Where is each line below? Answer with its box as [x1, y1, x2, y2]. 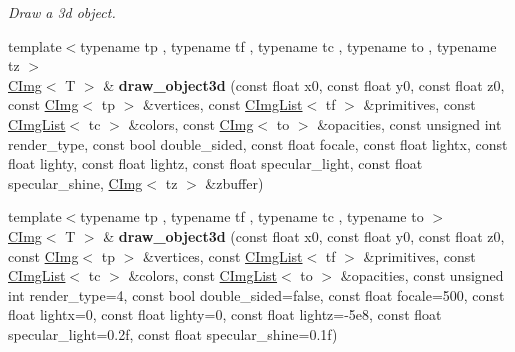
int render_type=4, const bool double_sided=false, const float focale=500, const [8, 284, 505, 305]
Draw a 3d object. [8, 2, 116, 22]
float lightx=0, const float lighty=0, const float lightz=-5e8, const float [8, 304, 442, 325]
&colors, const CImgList [128, 265, 278, 286]
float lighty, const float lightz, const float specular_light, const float [8, 153, 423, 174]
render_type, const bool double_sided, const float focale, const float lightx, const [8, 133, 508, 154]
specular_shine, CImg [8, 172, 143, 193]
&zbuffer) [205, 172, 264, 193]
